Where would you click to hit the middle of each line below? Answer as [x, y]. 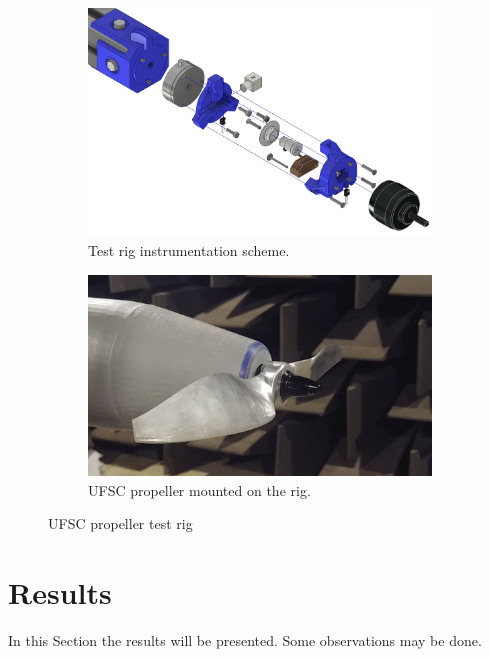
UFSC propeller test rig [120, 523]
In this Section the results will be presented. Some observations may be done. [245, 639]
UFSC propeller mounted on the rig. [199, 489]
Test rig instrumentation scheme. [189, 249]
